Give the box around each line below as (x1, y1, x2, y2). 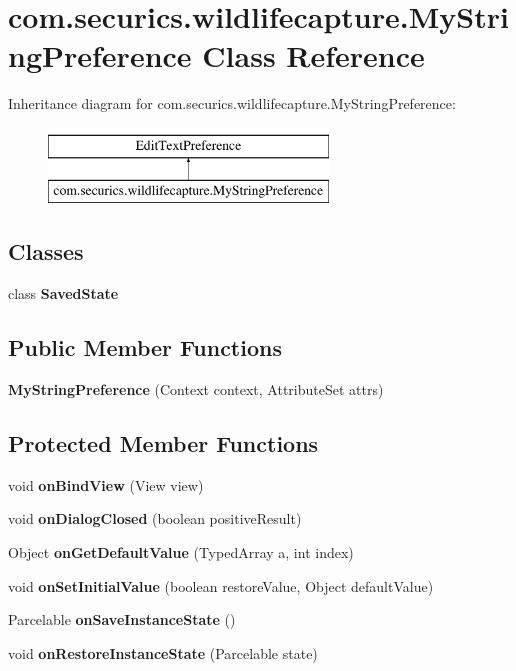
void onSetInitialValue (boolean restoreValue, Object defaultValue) (8, 575, 434, 596)
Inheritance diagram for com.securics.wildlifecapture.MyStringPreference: (8, 93, 456, 114)
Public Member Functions (8, 332, 282, 363)
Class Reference (202, 35, 425, 76)
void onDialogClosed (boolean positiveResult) (8, 508, 302, 529)
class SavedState (8, 283, 119, 304)
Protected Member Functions (8, 428, 319, 459)
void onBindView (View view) (8, 474, 204, 495)
